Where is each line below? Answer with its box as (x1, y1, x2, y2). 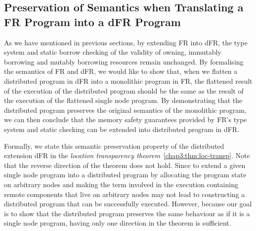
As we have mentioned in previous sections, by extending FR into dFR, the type (4, 37, 248, 47)
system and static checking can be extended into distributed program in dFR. (4, 124, 240, 134)
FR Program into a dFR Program (4, 14, 181, 29)
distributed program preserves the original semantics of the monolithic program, (4, 104, 247, 115)
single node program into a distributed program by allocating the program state (4, 169, 247, 180)
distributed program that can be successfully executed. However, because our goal (4, 198, 252, 209)
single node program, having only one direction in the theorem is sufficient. (4, 218, 231, 228)
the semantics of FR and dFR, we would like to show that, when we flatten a (4, 66, 238, 76)
